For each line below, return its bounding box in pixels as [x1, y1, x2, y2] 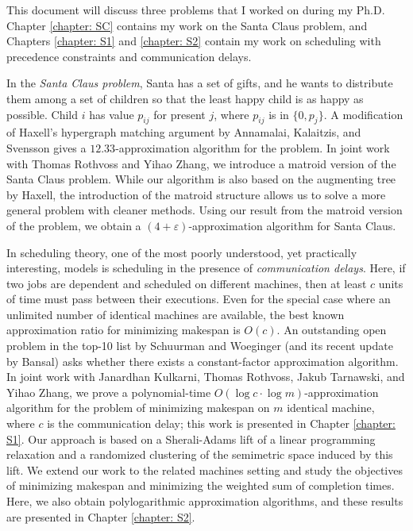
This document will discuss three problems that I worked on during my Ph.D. [6, 2, 385, 17]
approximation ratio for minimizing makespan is [6, 321, 241, 338]
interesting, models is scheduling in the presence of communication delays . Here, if [6, 260, 406, 276]
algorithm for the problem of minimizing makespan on [6, 399, 270, 416]
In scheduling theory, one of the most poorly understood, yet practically [6, 244, 357, 260]
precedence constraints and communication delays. [6, 48, 252, 64]
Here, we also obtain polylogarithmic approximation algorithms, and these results [6, 493, 403, 510]
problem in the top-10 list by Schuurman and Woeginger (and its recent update [6, 337, 393, 354]
